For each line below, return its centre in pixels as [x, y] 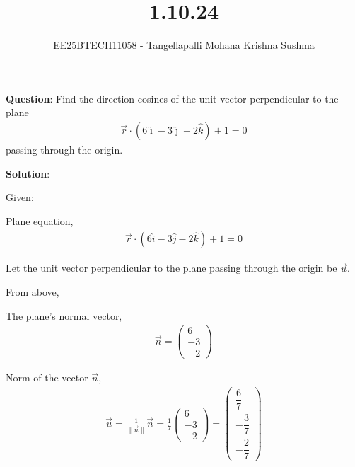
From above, [33, 291]
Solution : [28, 173]
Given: [20, 197]
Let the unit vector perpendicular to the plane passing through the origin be [171, 268]
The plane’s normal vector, [64, 315]
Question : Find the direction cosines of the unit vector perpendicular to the [172, 98]
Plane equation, [40, 220]
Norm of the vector [47, 377]
